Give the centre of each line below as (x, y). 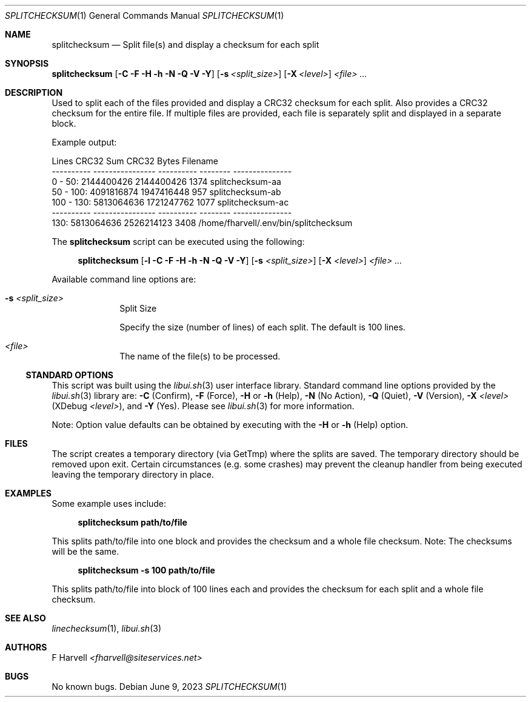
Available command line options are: (124, 279)
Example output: (84, 142)
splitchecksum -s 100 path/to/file (146, 570)
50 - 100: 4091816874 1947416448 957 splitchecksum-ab (166, 192)
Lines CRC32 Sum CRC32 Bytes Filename (135, 161)
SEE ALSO (25, 618)
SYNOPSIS (27, 63)
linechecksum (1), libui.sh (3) (107, 628)
